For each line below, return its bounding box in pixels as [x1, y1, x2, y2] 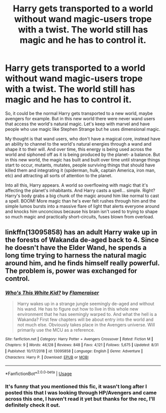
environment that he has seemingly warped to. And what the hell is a [17, 311, 157, 317]
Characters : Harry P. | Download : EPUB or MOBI [5, 355, 89, 360]
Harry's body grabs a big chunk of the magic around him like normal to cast [5, 193, 159, 199]
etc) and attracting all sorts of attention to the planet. [5, 172, 113, 178]
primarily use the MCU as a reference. [17, 327, 95, 333]
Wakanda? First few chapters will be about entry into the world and [17, 316, 154, 322]
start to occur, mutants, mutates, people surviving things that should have [5, 162, 156, 168]
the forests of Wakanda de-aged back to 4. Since [5, 236, 159, 244]
